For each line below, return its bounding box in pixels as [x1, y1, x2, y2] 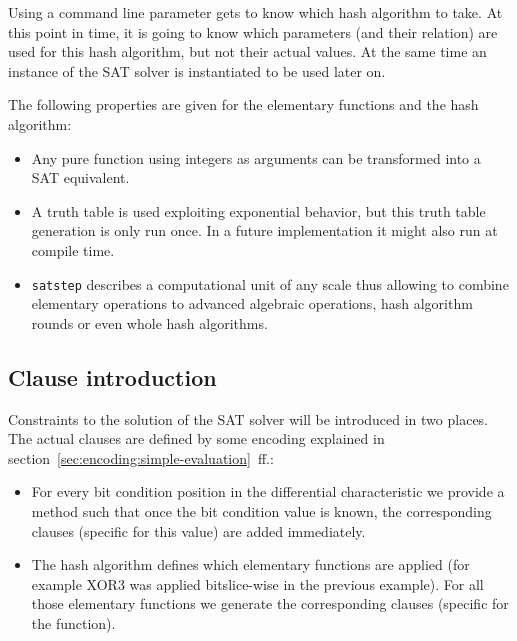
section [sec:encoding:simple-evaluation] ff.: [8, 447, 274, 468]
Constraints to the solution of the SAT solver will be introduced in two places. [8, 408, 489, 429]
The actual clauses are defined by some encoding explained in [8, 428, 385, 449]
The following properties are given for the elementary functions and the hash [8, 94, 479, 115]
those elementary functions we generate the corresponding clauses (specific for [31, 593, 509, 614]
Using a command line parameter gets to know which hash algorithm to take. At [8, 2, 503, 22]
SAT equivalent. [31, 167, 130, 188]
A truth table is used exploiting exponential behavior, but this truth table [31, 200, 486, 221]
